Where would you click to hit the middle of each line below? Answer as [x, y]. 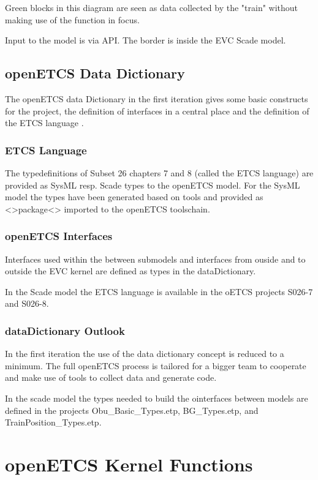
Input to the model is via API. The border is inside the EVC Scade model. [146, 40]
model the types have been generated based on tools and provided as [134, 197]
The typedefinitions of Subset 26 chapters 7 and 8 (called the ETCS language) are [159, 172]
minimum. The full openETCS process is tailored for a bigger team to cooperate [156, 365]
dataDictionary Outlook [65, 330]
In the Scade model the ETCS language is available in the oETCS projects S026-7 [159, 291]
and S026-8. [27, 303]
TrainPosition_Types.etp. [53, 422]
